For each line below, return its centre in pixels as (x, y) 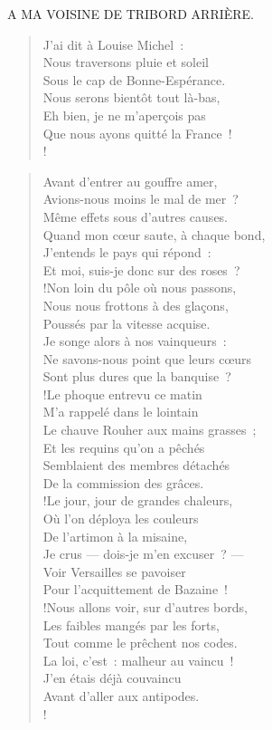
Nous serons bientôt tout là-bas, (131, 97)
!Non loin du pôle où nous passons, (140, 288)
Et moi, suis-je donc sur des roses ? (141, 269)
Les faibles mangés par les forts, (131, 624)
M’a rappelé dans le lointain (121, 412)
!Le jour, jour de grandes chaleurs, (138, 500)
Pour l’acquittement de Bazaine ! (136, 589)
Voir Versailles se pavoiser (114, 571)
